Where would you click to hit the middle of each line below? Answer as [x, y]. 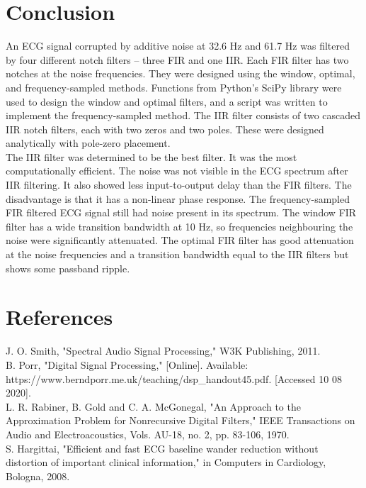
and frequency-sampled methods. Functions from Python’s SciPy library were [174, 87]
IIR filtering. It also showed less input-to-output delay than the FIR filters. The [179, 185]
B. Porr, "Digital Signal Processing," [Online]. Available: [127, 364]
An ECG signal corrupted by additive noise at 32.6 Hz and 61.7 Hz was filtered [178, 46]
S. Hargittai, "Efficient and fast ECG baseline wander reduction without [162, 448]
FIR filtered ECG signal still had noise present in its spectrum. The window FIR [181, 212]
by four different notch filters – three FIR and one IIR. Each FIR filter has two [177, 59]
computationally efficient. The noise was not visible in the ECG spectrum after [177, 171]
